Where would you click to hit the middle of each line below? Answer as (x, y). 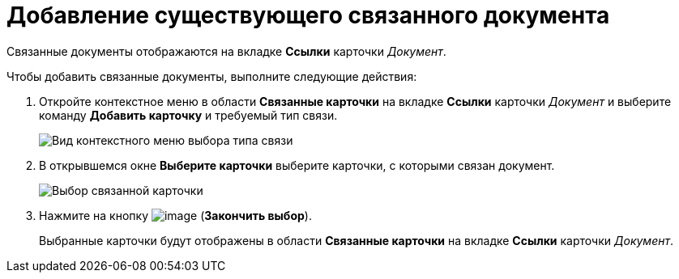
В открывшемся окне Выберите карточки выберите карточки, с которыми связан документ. (297, 165)
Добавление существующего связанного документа (308, 15)
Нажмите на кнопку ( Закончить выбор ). (175, 215)
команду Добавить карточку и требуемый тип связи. (188, 115)
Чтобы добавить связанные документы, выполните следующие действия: (212, 76)
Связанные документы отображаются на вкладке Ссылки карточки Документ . (226, 51)
